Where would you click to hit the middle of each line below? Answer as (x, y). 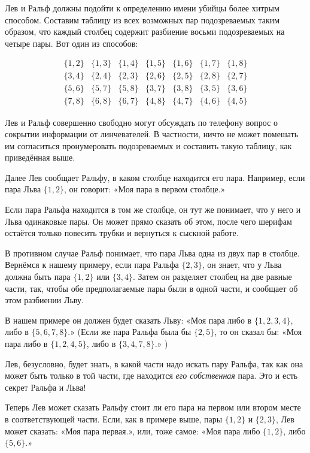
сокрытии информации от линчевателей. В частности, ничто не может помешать (152, 134)
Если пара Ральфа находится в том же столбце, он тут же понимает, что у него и (153, 209)
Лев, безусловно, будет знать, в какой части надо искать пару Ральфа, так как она (154, 363)
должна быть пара (38, 277)
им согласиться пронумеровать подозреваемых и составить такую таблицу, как (148, 145)
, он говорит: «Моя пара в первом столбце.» (145, 189)
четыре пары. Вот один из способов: (72, 43)
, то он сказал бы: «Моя (258, 332)
